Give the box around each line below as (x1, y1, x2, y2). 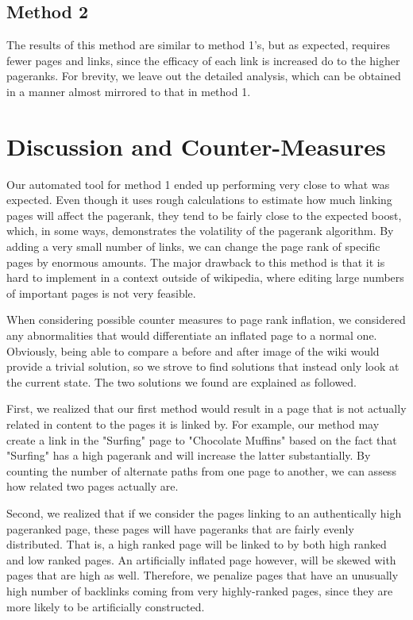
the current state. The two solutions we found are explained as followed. (6, 373, 357, 390)
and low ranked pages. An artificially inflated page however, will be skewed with (6, 551, 396, 568)
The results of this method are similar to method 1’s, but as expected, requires (6, 37, 390, 53)
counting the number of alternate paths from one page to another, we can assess (6, 462, 396, 479)
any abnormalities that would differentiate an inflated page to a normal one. (6, 327, 377, 344)
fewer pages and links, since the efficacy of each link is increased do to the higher (6, 52, 400, 68)
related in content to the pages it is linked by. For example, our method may (6, 416, 380, 433)
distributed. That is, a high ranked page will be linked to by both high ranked (6, 536, 387, 553)
